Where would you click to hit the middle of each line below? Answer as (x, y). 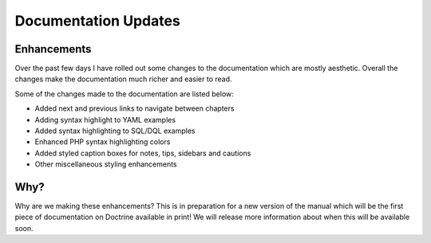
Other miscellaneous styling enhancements (106, 164)
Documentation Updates (98, 21)
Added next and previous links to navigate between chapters (134, 108)
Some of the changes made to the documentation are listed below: (125, 94)
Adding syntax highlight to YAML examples (105, 120)
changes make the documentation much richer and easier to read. (123, 79)
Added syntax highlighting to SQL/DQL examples (115, 131)
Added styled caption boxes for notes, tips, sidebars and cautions (143, 153)
